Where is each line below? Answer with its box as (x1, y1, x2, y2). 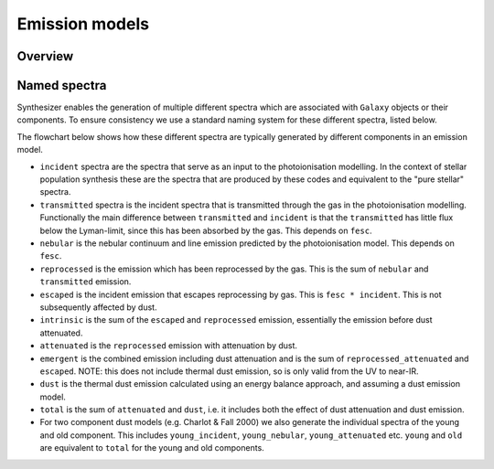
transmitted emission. (39, 276, 132, 287)
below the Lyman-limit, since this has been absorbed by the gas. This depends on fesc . (39, 225, 372, 236)
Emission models (16, 14, 150, 34)
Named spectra (16, 78, 107, 93)
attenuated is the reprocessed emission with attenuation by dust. (39, 340, 297, 351)
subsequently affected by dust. (39, 302, 157, 313)
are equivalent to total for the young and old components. (39, 442, 264, 453)
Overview (16, 48, 74, 64)
